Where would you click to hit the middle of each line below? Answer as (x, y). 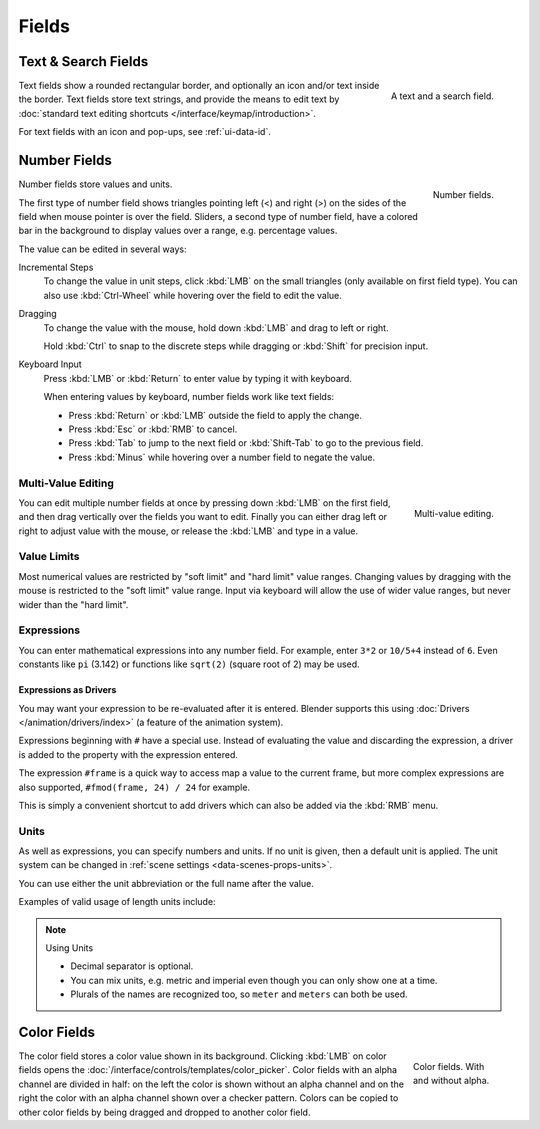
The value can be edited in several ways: (102, 249)
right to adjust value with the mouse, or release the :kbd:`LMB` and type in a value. (188, 531)
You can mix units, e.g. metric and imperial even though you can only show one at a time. (254, 980)
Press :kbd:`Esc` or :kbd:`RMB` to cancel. (153, 429)
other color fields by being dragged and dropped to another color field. (164, 1112)
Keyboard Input (50, 364)
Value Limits (49, 557)
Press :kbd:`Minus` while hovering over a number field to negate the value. (222, 457)
